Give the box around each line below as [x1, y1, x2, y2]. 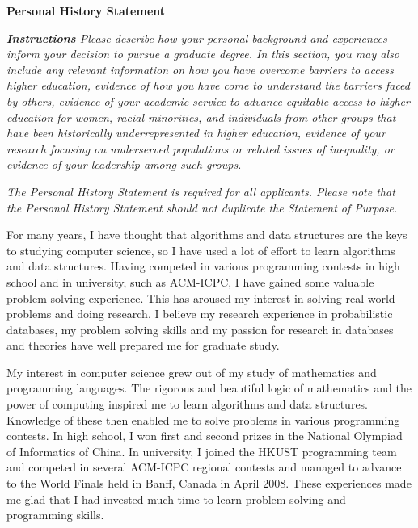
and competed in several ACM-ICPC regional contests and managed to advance [6, 459, 402, 476]
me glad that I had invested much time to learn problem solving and [6, 490, 346, 507]
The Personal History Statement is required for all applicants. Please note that [6, 182, 395, 199]
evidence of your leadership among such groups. [6, 156, 242, 173]
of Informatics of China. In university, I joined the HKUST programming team [6, 442, 397, 459]
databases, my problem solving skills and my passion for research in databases [6, 321, 394, 337]
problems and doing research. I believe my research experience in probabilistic [6, 305, 393, 322]
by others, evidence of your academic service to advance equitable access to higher [6, 92, 410, 109]
